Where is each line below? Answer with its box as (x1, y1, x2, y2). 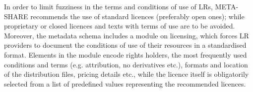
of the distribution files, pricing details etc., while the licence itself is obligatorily (4, 69, 249, 79)
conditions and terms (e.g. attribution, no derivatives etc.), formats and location (4, 59, 248, 69)
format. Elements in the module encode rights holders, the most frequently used (4, 49, 247, 60)
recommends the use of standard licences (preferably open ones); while (30, 11, 245, 21)
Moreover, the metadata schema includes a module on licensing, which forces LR (4, 30, 249, 40)
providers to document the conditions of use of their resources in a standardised (4, 40, 247, 50)
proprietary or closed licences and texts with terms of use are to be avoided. (4, 21, 235, 31)
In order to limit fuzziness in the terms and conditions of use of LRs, (4, 1, 213, 11)
